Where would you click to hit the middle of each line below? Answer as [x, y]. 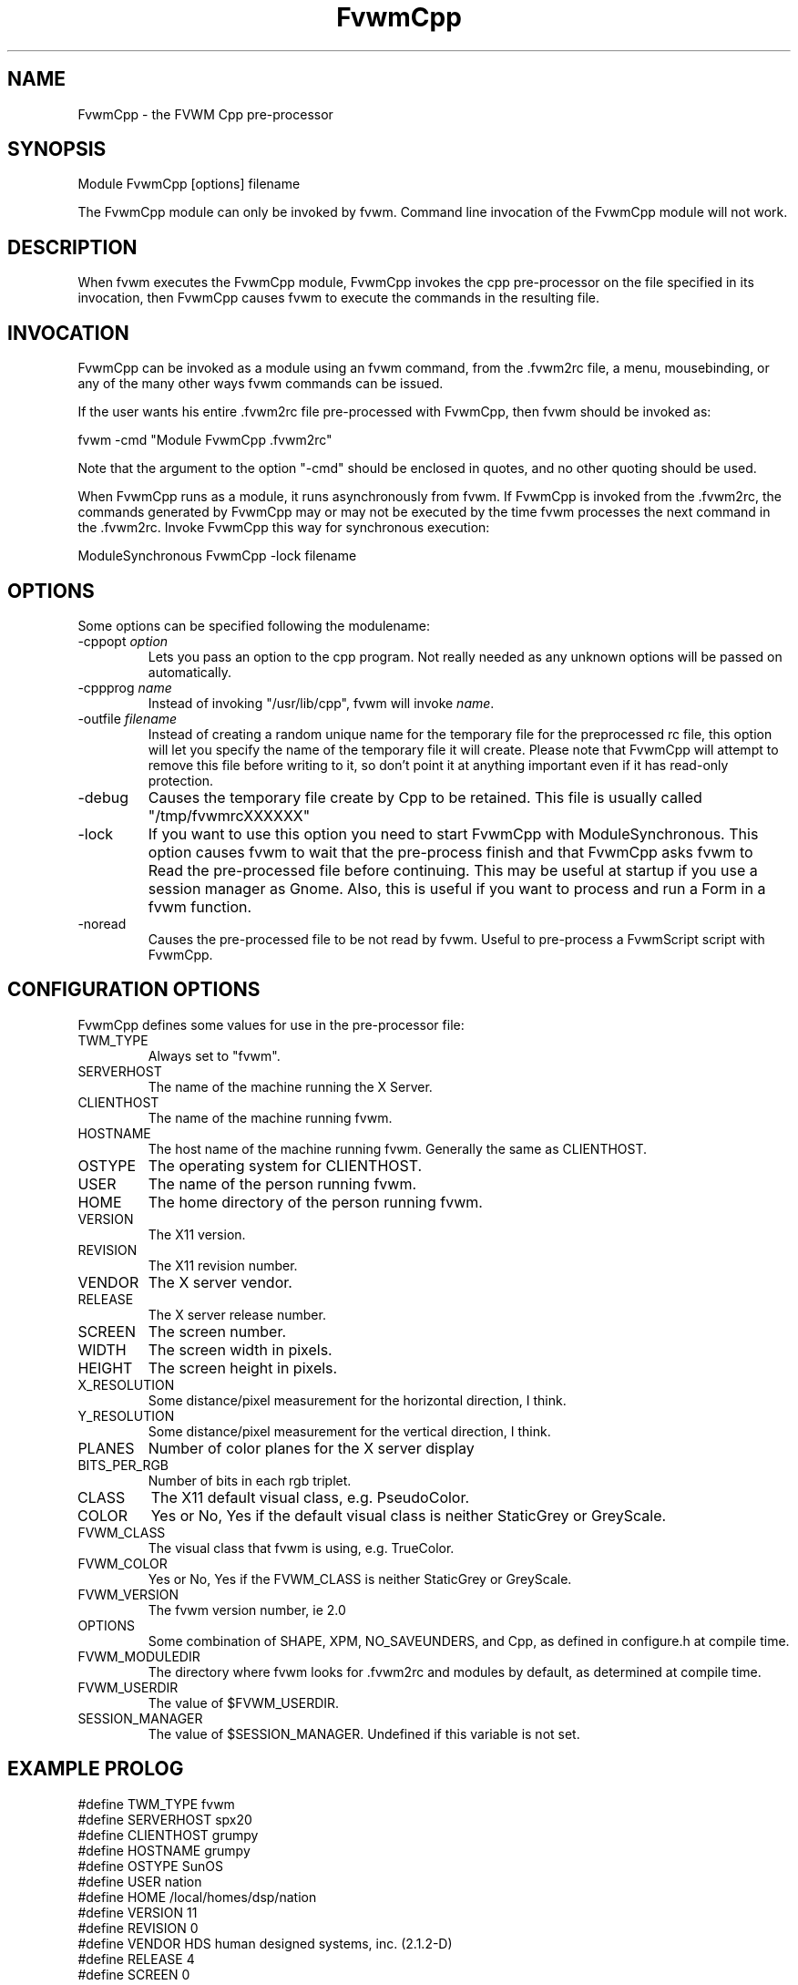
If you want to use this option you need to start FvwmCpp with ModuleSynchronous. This [453, 833]
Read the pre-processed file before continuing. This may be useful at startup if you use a [453, 870]
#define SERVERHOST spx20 [165, 1819]
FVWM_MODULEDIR [139, 1656]
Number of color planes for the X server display [311, 1448]
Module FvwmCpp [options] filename [189, 184]
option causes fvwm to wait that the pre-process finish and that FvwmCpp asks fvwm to [450, 852]
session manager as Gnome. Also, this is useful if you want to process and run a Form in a [457, 888]
